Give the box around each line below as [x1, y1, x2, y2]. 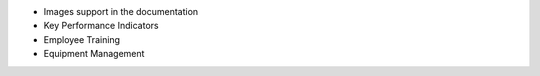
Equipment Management [43, 48, 145, 60]
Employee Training [43, 33, 120, 45]
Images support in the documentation [43, 6, 199, 17]
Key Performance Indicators [43, 20, 159, 32]
